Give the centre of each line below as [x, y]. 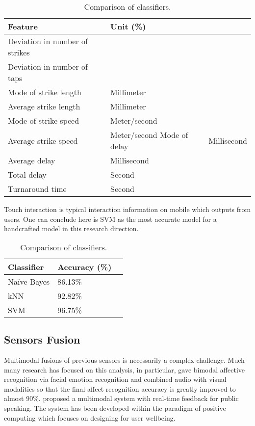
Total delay [27, 174]
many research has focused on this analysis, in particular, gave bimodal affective [124, 369]
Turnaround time [37, 189]
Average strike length [44, 106]
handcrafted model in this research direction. [71, 228]
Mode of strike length [45, 92]
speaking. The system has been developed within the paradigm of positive [115, 408]
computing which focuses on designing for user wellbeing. [90, 417]
